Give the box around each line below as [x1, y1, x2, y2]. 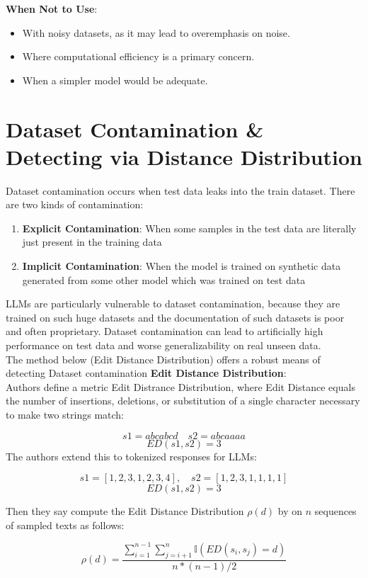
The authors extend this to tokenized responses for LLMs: [6, 448, 257, 463]
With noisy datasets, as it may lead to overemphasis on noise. [22, 25, 290, 40]
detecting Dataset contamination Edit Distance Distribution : [6, 365, 287, 380]
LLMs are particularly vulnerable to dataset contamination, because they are [6, 296, 340, 311]
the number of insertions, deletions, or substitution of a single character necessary [6, 393, 360, 408]
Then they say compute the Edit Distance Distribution [6, 504, 244, 518]
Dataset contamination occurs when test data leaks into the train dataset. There [6, 183, 355, 198]
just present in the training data [22, 234, 162, 249]
